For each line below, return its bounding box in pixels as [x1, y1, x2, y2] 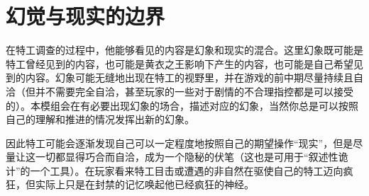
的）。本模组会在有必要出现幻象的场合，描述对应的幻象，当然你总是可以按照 [6, 98, 358, 113]
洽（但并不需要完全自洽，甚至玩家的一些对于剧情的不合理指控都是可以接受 [6, 83, 353, 98]
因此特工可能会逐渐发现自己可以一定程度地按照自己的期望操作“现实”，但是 [6, 135, 353, 150]
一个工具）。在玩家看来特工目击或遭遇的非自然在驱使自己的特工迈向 [30, 163, 343, 178]
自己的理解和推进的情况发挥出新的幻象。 [6, 112, 194, 127]
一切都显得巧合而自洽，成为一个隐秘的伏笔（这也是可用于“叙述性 [35, 149, 338, 164]
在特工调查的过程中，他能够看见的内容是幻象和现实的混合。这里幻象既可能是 [6, 42, 363, 57]
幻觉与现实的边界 [6, 1, 165, 30]
